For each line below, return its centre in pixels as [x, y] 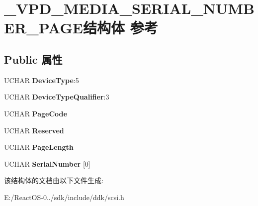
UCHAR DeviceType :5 [42, 80]
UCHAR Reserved [34, 130]
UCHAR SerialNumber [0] [47, 163]
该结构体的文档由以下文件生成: [54, 180]
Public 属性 [33, 59]
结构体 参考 [120, 28]
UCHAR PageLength [39, 147]
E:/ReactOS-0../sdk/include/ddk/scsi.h [64, 197]
